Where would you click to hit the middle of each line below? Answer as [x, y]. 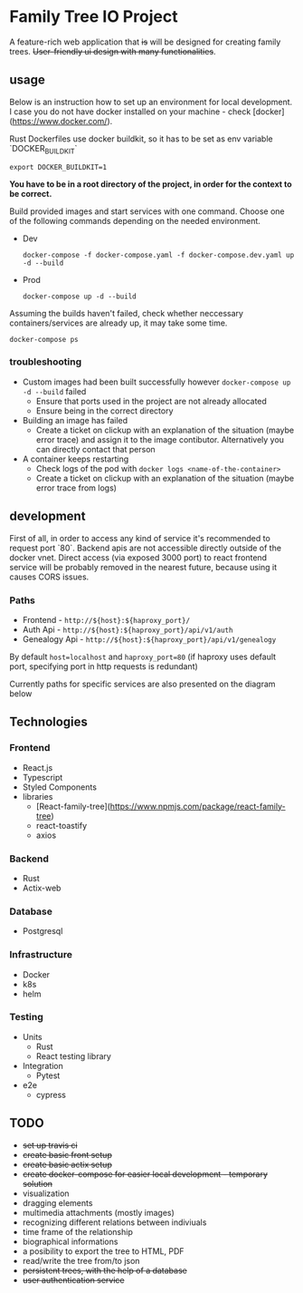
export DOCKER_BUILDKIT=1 [58, 167]
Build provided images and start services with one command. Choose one [147, 211]
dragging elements [57, 1202]
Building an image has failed [75, 420]
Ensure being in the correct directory [104, 411]
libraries [38, 796]
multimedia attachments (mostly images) [98, 1212]
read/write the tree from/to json [81, 1260]
